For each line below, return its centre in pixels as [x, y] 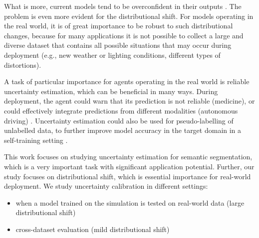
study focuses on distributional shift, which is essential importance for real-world [128, 176]
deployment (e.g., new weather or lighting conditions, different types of [112, 55]
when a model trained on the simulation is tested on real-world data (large [130, 202]
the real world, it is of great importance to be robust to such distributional [119, 26]
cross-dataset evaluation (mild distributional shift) [93, 229]
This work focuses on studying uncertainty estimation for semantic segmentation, [128, 157]
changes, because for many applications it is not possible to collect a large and [124, 35]
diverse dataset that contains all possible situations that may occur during [118, 45]
